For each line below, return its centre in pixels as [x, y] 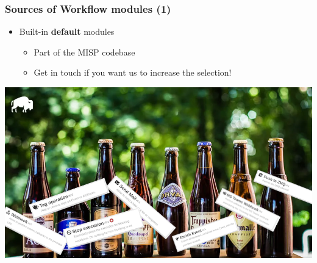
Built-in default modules [67, 31]
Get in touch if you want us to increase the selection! [133, 72]
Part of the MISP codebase [84, 52]
